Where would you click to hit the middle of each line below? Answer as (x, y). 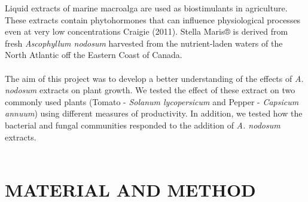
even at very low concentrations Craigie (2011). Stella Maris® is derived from (147, 31)
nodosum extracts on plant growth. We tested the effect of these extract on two (150, 90)
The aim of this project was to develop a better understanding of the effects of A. (154, 78)
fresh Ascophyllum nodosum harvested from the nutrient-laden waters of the (144, 43)
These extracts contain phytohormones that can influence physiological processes (153, 19)
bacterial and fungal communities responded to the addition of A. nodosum (143, 125)
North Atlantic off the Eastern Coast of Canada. (94, 55)
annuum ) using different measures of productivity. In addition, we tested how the (154, 113)
